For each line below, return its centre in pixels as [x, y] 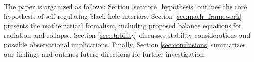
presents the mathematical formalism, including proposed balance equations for [123, 25]
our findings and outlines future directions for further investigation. [105, 54]
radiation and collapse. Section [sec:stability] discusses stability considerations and [127, 35]
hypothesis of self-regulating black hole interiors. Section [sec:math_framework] [123, 16]
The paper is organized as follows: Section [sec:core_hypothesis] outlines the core [126, 6]
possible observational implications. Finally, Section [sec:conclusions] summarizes [125, 44]
